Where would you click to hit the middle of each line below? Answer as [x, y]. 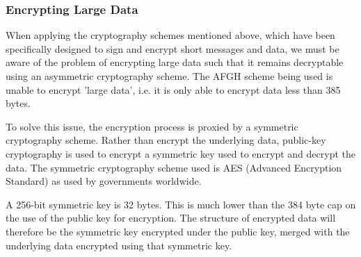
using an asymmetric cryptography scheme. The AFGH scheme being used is [169, 76]
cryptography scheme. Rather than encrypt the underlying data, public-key [166, 140]
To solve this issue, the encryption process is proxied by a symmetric [152, 126]
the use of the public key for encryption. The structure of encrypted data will [171, 218]
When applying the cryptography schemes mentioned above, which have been [170, 35]
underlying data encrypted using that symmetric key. [119, 245]
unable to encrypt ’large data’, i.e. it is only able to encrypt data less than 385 [173, 89]
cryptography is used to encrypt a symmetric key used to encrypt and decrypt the [180, 153]
